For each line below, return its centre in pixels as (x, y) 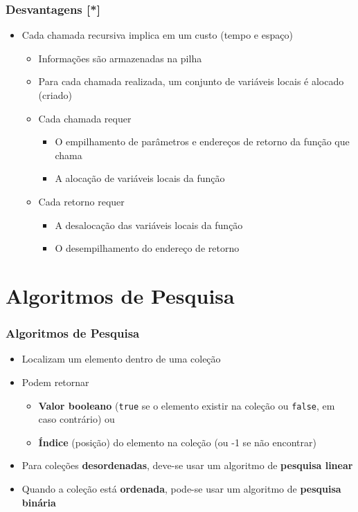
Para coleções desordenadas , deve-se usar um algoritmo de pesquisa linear (187, 465)
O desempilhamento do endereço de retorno (147, 248)
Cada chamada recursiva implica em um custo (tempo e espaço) (157, 35)
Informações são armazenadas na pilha (120, 58)
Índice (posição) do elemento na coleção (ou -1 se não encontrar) (177, 442)
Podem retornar (55, 382)
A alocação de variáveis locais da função (140, 178)
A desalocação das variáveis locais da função (149, 225)
